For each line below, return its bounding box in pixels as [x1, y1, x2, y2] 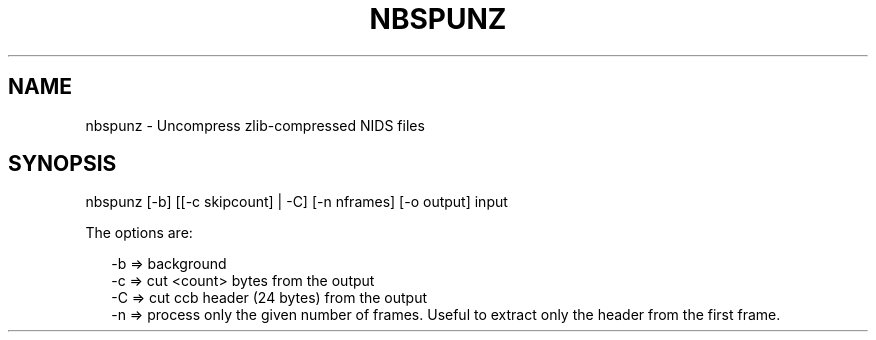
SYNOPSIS [8, 151, 117, 177]
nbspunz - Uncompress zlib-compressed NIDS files [85, 116, 425, 134]
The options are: [85, 224, 193, 242]
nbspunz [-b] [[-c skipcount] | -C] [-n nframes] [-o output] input [85, 193, 508, 211]
